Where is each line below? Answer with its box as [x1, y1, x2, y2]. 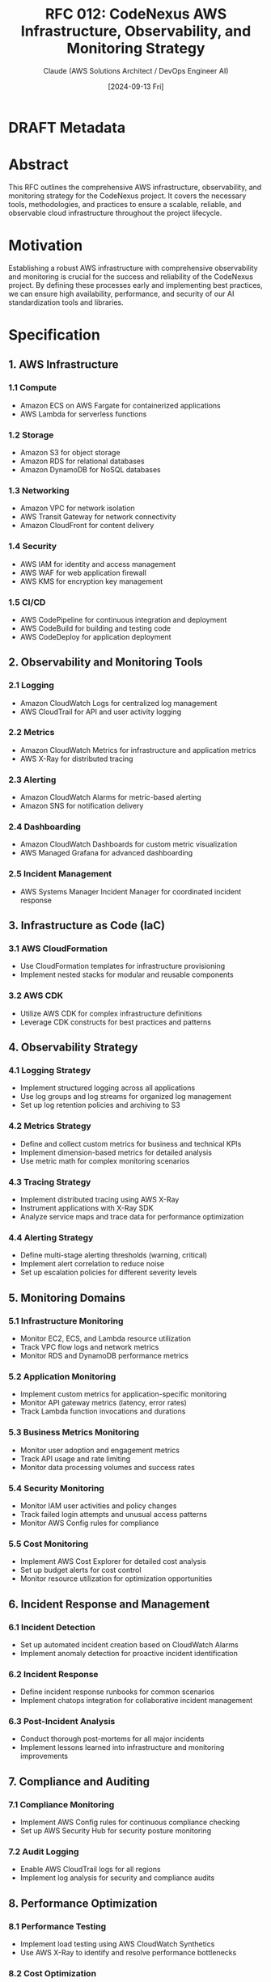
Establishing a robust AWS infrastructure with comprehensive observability [8, 263, 258, 273]
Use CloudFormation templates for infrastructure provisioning [19, 961, 226, 971]
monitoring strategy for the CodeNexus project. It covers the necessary [8, 191, 247, 201]
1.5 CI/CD [8, 596, 46, 607]
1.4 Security [8, 541, 57, 552]
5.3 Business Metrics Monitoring [8, 1426, 140, 1438]
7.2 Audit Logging [8, 1846, 79, 1857]
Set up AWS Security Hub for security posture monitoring [19, 1826, 212, 1836]
